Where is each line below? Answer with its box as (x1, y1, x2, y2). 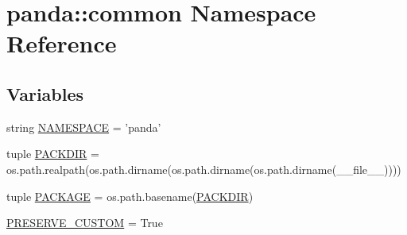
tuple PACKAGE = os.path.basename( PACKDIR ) (6, 187, 254, 204)
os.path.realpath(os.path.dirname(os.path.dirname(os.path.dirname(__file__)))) (6, 160, 401, 177)
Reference (6, 27, 117, 60)
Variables (6, 81, 84, 106)
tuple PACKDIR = (6, 145, 99, 162)
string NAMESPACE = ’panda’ (6, 118, 161, 135)
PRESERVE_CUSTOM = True (6, 214, 163, 231)
